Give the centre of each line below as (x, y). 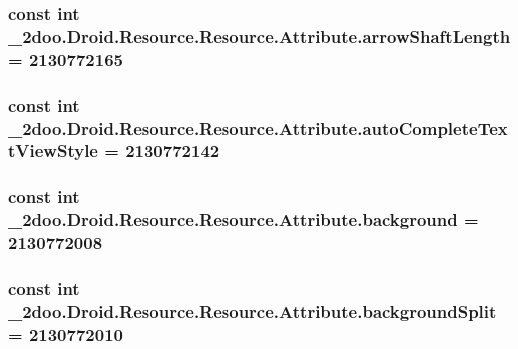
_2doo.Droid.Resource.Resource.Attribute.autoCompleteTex (258, 127)
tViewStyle (53, 150)
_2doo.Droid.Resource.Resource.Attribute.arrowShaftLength (259, 35)
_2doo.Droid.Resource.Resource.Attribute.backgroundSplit (252, 310)
